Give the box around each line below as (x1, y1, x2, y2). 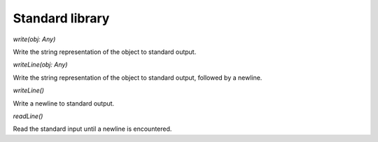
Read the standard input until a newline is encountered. (13, 125, 172, 133)
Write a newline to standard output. (13, 99, 115, 108)
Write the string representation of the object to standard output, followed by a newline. (13, 73, 262, 82)
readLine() (13, 112, 43, 120)
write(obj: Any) (13, 35, 56, 43)
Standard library (13, 10, 110, 26)
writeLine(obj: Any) (13, 60, 68, 69)
